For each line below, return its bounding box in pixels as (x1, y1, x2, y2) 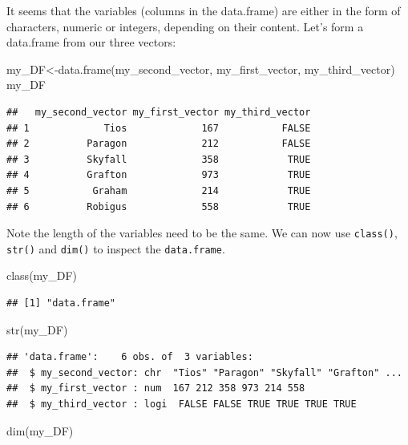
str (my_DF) (6, 321, 68, 338)
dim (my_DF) (6, 422, 74, 439)
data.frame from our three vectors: (6, 34, 176, 51)
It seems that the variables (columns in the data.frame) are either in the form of (6, 2, 401, 18)
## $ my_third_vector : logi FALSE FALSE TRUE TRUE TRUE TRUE (6, 398, 357, 410)
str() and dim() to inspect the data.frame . (6, 240, 225, 257)
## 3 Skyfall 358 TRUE (6, 153, 311, 165)
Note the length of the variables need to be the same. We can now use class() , (6, 225, 398, 241)
